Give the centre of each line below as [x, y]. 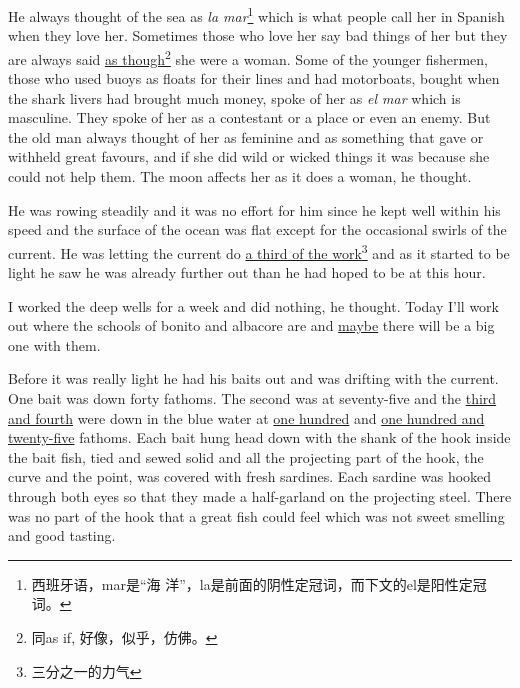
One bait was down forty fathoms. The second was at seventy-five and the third [252, 398]
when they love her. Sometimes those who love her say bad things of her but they [258, 35]
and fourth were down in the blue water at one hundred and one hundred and [246, 417]
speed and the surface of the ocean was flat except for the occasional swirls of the [257, 229]
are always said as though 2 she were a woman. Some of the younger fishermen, [248, 57]
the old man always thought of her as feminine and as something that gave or [246, 136]
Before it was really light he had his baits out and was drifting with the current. [253, 378]
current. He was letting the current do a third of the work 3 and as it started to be [259, 251]
